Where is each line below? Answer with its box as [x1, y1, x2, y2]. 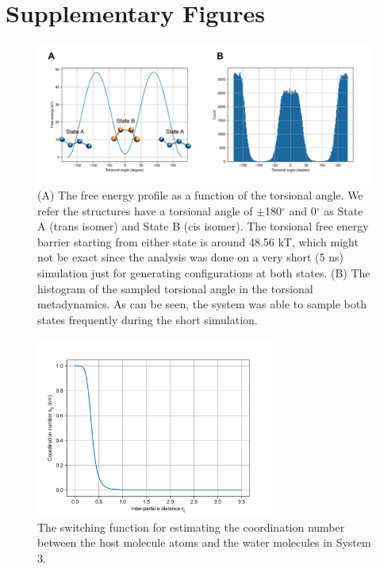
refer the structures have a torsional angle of [37, 202, 253, 219]
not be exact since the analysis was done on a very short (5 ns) [37, 249, 344, 265]
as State [324, 202, 363, 219]
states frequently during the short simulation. [37, 311, 258, 327]
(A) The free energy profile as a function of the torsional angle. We [37, 187, 363, 203]
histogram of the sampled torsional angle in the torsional [37, 280, 313, 296]
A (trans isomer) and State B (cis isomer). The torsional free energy [37, 218, 369, 234]
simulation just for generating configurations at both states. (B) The [37, 265, 370, 281]
